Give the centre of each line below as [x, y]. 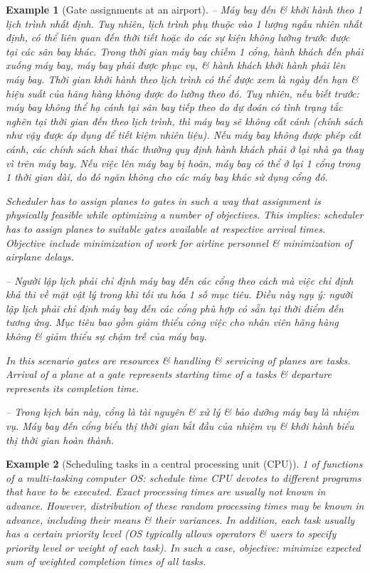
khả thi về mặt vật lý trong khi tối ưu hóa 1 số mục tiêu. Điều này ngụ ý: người [179, 294]
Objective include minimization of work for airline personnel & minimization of [179, 242]
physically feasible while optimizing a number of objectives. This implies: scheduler [185, 215]
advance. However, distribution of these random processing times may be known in [185, 505]
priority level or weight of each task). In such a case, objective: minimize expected [183, 547]
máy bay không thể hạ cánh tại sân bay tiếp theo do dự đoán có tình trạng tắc [174, 107]
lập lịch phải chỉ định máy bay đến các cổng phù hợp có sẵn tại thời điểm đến [175, 308]
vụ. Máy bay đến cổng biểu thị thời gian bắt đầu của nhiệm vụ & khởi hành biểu [180, 426]
